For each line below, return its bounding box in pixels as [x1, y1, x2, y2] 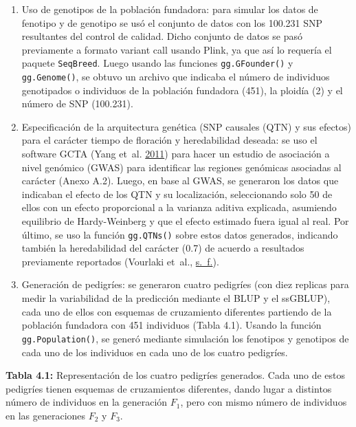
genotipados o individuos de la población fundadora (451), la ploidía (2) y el [21, 83, 343, 97]
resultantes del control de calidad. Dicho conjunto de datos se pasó [21, 29, 302, 43]
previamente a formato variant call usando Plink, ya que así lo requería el [21, 42, 332, 56]
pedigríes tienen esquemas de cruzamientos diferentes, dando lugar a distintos [5, 381, 332, 395]
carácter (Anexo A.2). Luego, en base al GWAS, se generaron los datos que [21, 173, 339, 188]
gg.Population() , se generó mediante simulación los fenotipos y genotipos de [21, 331, 349, 345]
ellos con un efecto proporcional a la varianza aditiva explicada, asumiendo [21, 200, 337, 215]
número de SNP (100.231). [21, 96, 133, 111]
